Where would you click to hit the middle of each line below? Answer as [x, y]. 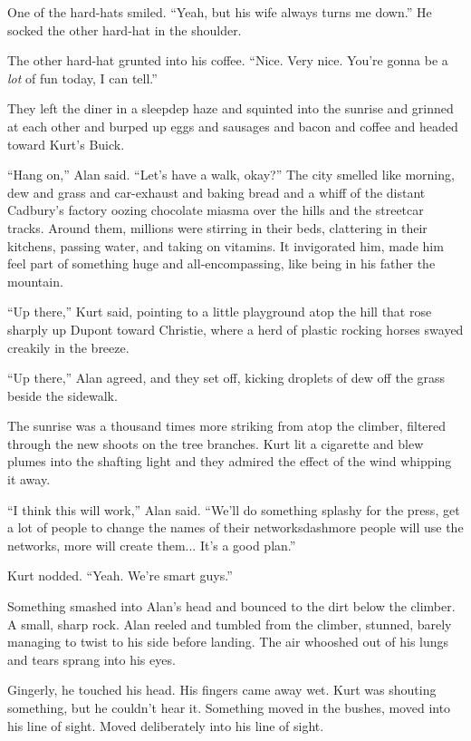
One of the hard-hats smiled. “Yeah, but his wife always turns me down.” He [220, 12]
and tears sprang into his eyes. [91, 659]
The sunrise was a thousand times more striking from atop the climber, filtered [227, 426]
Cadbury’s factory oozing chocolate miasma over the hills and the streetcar [216, 210]
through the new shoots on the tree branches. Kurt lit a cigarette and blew [216, 443]
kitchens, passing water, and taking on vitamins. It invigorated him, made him [226, 245]
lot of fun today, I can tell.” [82, 78]
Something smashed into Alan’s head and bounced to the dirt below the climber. [231, 606]
